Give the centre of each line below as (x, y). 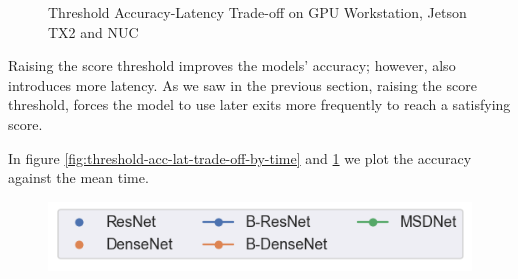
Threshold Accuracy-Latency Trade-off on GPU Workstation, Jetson (257, 12)
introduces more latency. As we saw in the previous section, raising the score (242, 84)
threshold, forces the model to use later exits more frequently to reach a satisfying (259, 104)
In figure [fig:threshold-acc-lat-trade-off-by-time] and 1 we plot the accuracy (240, 157)
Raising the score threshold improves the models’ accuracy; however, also (232, 65)
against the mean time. (78, 177)
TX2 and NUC (93, 31)
